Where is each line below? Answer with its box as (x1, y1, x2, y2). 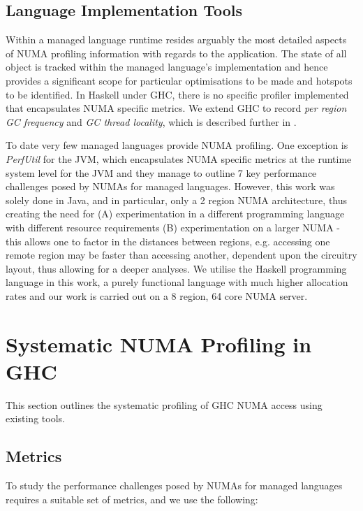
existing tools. (6, 411, 65, 426)
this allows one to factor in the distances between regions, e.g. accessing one (6, 233, 330, 248)
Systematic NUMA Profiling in (6, 329, 312, 358)
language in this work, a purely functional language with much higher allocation (6, 275, 348, 289)
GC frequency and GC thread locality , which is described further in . (6, 114, 297, 129)
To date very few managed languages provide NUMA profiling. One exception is (6, 138, 348, 152)
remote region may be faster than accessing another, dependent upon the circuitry (6, 247, 357, 262)
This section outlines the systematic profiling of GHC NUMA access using (6, 397, 323, 412)
